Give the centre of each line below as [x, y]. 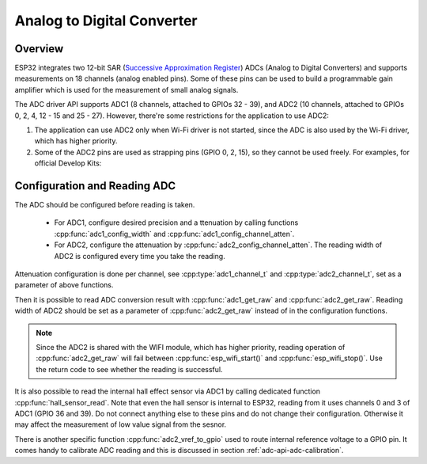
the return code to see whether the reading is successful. [129, 369]
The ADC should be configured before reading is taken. [105, 205]
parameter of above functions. [64, 285]
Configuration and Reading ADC [95, 186]
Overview [39, 49]
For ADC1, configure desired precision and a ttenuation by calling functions [176, 222]
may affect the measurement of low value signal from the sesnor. [121, 424]
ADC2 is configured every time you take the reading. [140, 256]
